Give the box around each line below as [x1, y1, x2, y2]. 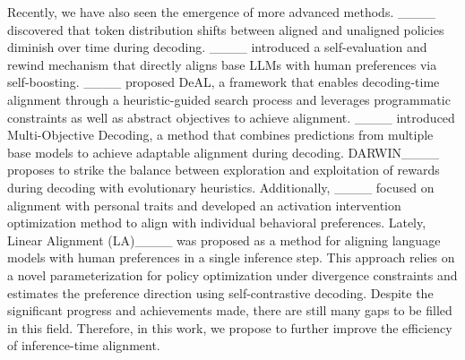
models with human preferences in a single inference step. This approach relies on [7, 248, 455, 267]
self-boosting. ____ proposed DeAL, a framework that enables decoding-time [7, 73, 440, 91]
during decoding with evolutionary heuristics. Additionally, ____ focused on [7, 177, 435, 196]
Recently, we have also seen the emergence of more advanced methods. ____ [7, 3, 435, 21]
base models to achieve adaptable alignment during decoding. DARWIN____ [7, 142, 440, 161]
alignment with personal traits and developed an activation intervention [7, 195, 401, 214]
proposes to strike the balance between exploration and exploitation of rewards [7, 160, 440, 179]
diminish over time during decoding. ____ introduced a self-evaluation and [7, 38, 427, 56]
